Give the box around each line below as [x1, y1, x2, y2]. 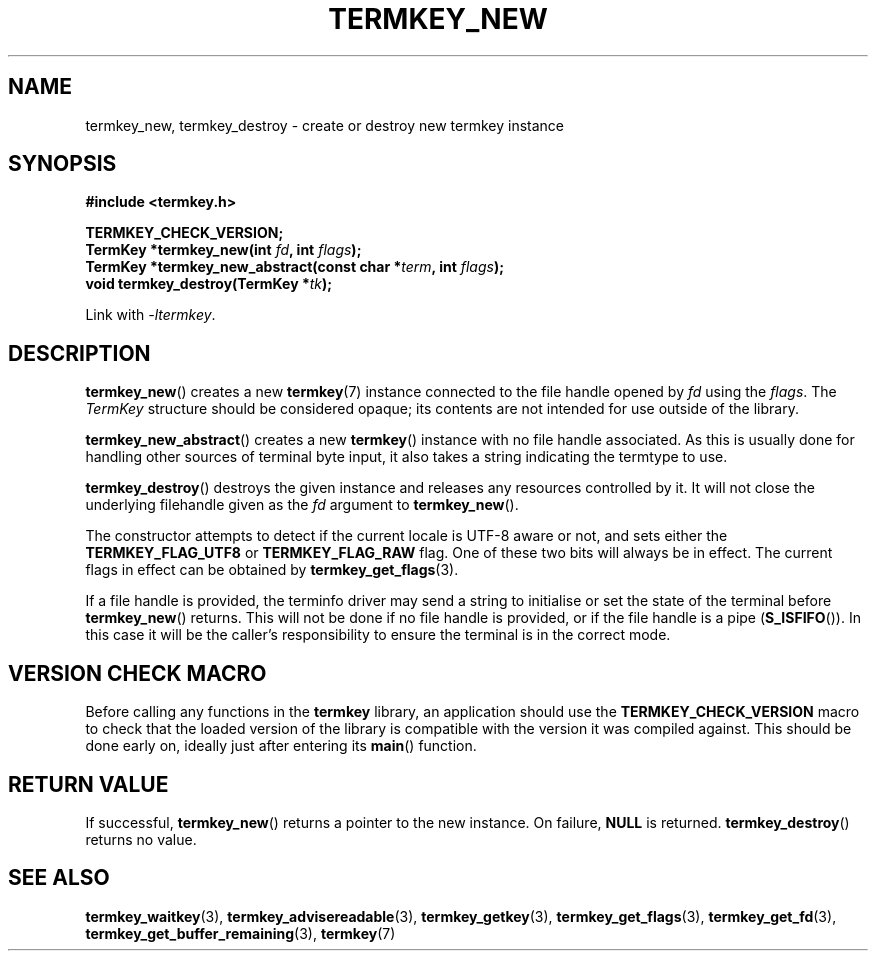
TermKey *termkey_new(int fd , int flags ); [85, 241, 362, 259]
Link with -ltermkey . [85, 306, 216, 324]
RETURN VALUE [8, 771, 169, 797]
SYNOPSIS [8, 151, 117, 177]
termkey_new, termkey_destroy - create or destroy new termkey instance [85, 116, 565, 134]
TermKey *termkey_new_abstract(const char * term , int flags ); [85, 258, 504, 276]
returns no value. [85, 830, 197, 848]
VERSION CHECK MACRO [8, 660, 267, 686]
